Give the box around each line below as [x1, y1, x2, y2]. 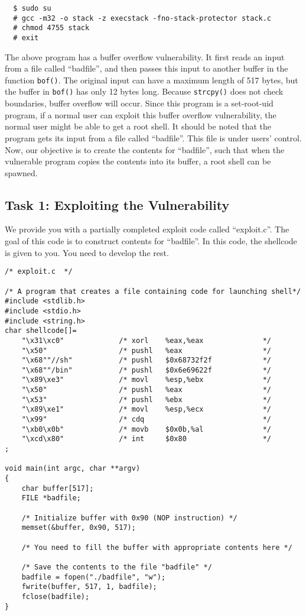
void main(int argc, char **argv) [5, 464, 141, 473]
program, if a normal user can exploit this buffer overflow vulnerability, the [5, 108, 276, 121]
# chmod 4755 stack [13, 24, 90, 33]
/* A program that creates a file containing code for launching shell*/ [5, 287, 301, 296]
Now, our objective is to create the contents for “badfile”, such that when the [5, 143, 285, 156]
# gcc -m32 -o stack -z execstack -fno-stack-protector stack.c [13, 14, 272, 22]
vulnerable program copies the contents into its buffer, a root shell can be [5, 155, 271, 167]
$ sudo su [13, 4, 51, 12]
